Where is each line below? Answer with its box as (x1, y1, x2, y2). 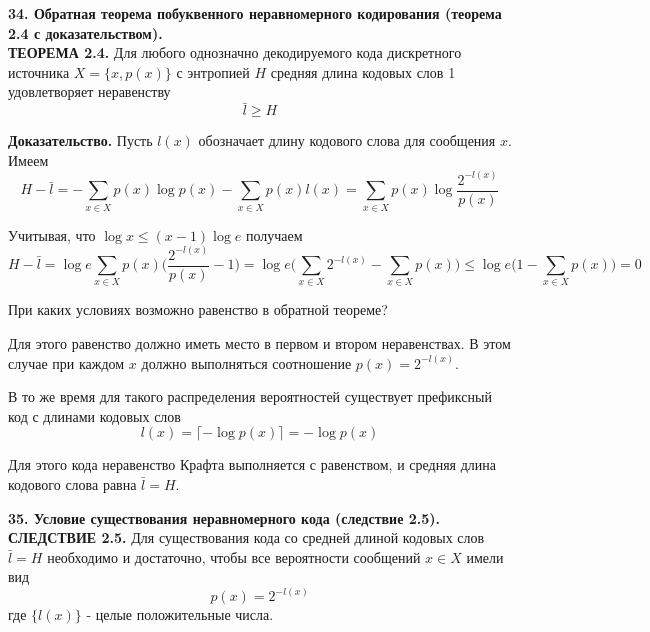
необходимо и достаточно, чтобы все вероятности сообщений (47, 546, 421, 567)
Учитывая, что (8, 224, 96, 245)
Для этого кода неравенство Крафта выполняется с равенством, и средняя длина (8, 454, 497, 475)
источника (8, 61, 70, 82)
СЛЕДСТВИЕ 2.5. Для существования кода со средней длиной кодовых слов (8, 527, 485, 548)
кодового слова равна (8, 474, 137, 494)
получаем (246, 224, 303, 245)
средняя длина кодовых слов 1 (270, 61, 456, 82)
